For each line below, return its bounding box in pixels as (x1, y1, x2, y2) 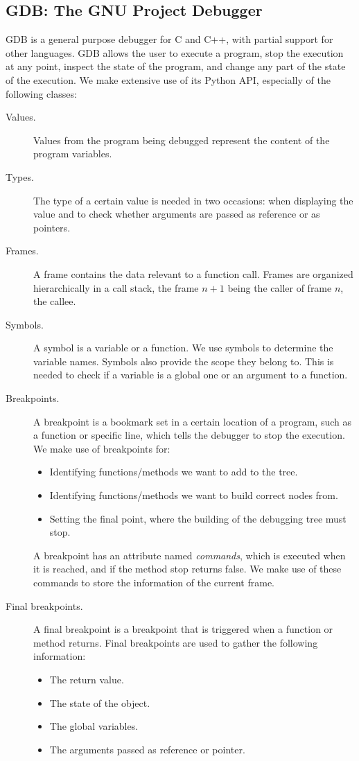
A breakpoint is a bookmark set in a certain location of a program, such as (33, 414, 352, 428)
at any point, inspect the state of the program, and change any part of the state (6, 59, 346, 73)
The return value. (49, 672, 124, 686)
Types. (6, 169, 34, 184)
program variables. (33, 146, 112, 161)
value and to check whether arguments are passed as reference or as (33, 207, 320, 221)
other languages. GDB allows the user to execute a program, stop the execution (6, 45, 344, 60)
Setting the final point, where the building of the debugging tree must (49, 511, 347, 525)
